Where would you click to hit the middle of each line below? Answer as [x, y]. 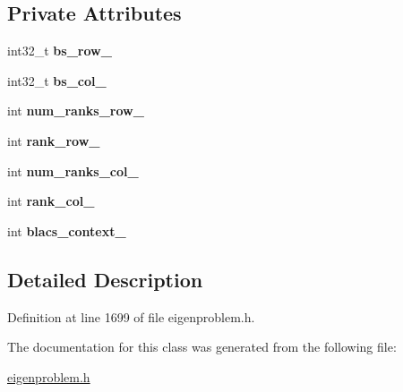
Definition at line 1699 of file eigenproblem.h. [131, 316]
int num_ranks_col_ [73, 170]
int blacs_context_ [67, 230]
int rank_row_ [54, 140]
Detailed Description [105, 279]
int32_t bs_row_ [60, 51]
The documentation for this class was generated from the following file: [202, 347]
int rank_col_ [51, 201]
